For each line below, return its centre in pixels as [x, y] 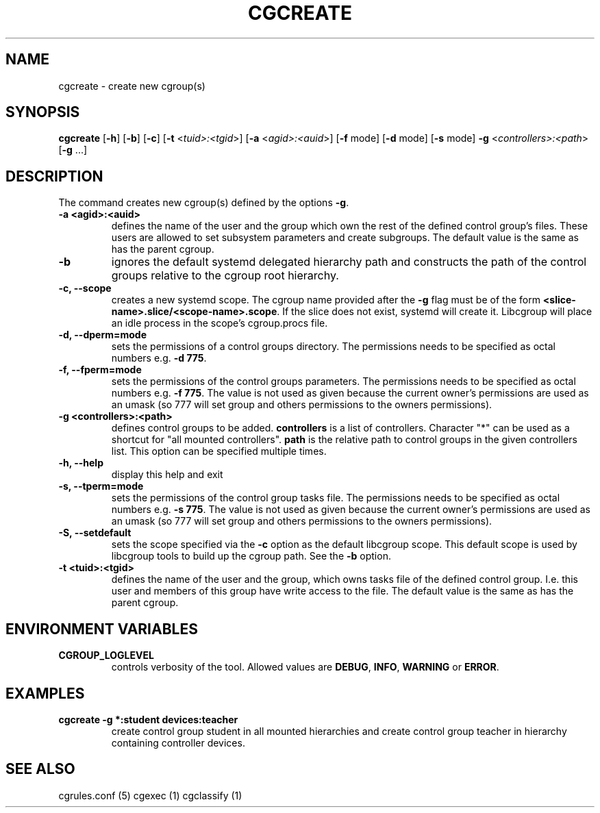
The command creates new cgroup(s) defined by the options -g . [204, 203]
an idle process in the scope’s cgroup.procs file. [220, 323]
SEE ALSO [40, 769]
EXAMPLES [45, 693]
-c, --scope [85, 288]
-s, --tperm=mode [101, 486]
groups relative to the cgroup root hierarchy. [225, 276]
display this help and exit [167, 475]
